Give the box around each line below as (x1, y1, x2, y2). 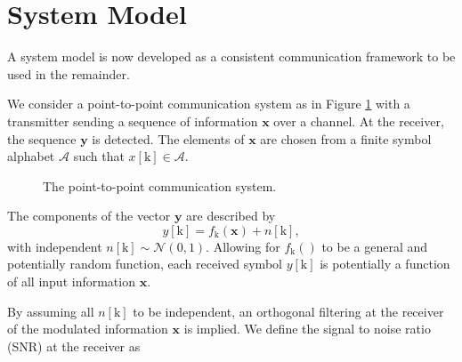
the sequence (7, 129, 77, 148)
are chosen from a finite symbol (260, 129, 432, 148)
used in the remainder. (7, 64, 130, 83)
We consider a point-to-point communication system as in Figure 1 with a (7, 94, 410, 113)
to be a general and (321, 237, 428, 255)
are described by (186, 206, 276, 225)
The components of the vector (7, 206, 171, 225)
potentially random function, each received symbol (7, 254, 282, 273)
